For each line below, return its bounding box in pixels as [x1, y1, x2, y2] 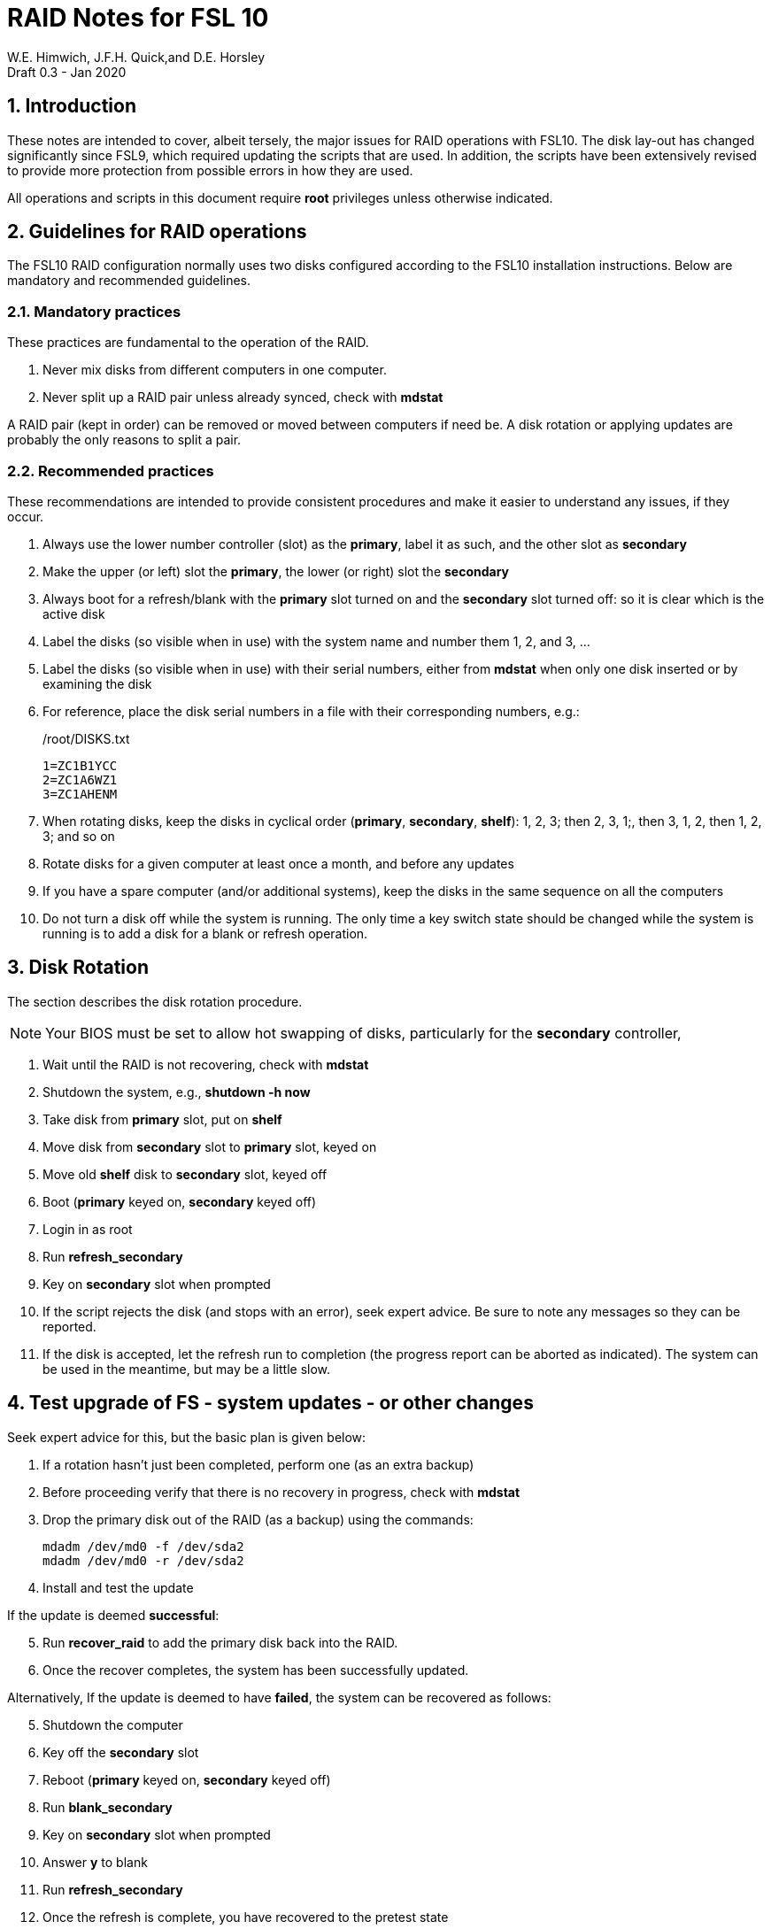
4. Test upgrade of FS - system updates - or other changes [7, 1392, 534, 1415]
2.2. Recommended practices [7, 461, 214, 480]
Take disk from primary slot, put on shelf [42, 1111, 282, 1127]
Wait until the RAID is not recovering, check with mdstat [42, 1056, 369, 1072]
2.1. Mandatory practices [7, 302, 181, 320]
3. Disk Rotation [7, 956, 149, 979]
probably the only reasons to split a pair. [7, 432, 242, 448]
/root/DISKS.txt [42, 730, 130, 746]
